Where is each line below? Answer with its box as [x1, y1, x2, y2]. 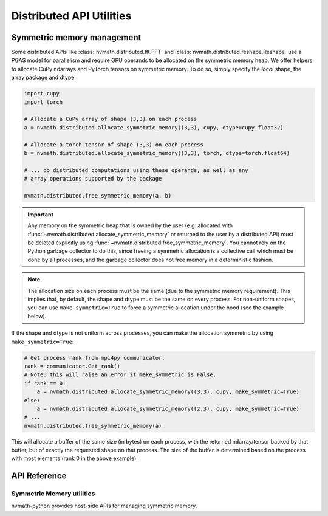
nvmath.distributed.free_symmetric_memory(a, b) [24, 192, 172, 199]
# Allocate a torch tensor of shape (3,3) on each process [24, 141, 203, 148]
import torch [24, 98, 63, 106]
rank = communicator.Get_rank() [24, 362, 121, 370]
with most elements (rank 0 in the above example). [11, 455, 138, 462]
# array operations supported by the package [24, 175, 162, 182]
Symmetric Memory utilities [11, 489, 95, 498]
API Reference [11, 471, 67, 481]
